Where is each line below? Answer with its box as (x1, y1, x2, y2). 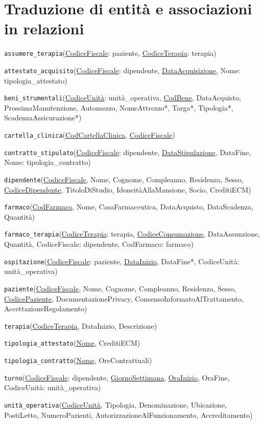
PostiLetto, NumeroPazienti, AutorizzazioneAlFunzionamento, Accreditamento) (4, 409, 253, 420)
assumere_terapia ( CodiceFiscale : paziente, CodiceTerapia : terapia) (4, 48, 217, 58)
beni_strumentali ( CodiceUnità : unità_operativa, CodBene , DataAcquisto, (4, 92, 241, 103)
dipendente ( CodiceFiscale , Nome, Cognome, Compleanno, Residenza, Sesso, (4, 174, 244, 184)
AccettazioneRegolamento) (4, 303, 87, 314)
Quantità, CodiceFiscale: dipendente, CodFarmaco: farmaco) (4, 239, 194, 249)
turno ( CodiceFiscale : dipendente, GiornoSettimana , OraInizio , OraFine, (4, 372, 230, 383)
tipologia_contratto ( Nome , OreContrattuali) (4, 355, 152, 366)
